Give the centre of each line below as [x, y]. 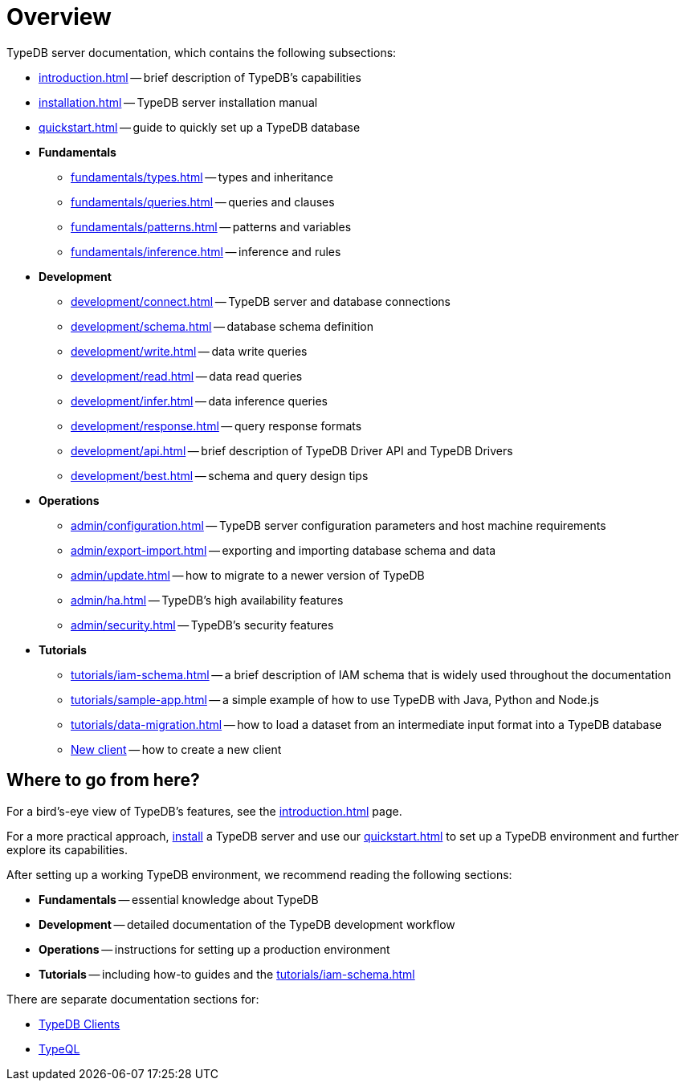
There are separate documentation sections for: [133, 999]
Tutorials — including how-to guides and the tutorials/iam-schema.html [227, 974]
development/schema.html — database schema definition [222, 326]
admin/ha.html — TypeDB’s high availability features [207, 600]
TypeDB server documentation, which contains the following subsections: [202, 52]
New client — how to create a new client [176, 749]
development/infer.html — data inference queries [199, 401]
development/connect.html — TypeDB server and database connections [261, 301]
